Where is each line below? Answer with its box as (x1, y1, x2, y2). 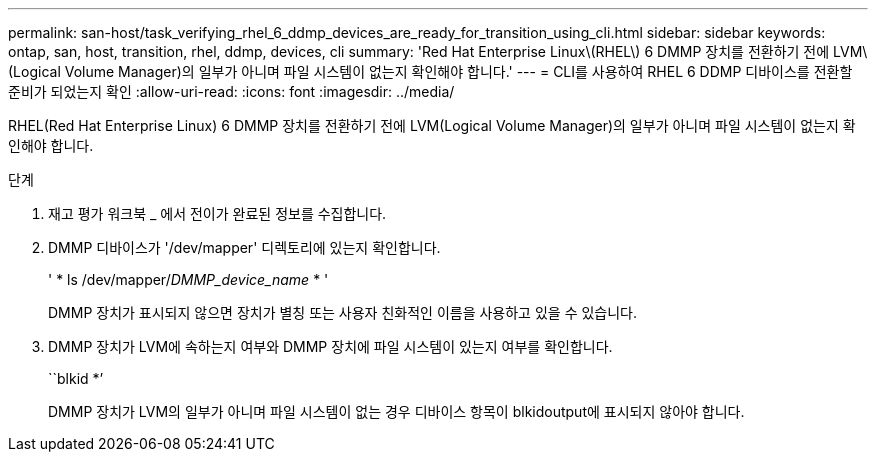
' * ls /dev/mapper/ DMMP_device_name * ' (48, 271, 329, 288)
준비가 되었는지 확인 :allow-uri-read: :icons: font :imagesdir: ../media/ (8, 83, 455, 100)
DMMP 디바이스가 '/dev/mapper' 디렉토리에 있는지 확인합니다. (48, 239, 441, 256)
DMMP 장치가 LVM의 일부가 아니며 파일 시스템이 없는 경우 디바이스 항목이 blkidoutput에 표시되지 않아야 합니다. (48, 403, 745, 420)
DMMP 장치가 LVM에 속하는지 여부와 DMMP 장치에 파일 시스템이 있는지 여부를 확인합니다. (48, 338, 613, 355)
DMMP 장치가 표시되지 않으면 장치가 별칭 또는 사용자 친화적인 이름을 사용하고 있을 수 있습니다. (48, 304, 637, 321)
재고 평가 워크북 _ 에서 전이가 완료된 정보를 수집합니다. (48, 205, 387, 222)
